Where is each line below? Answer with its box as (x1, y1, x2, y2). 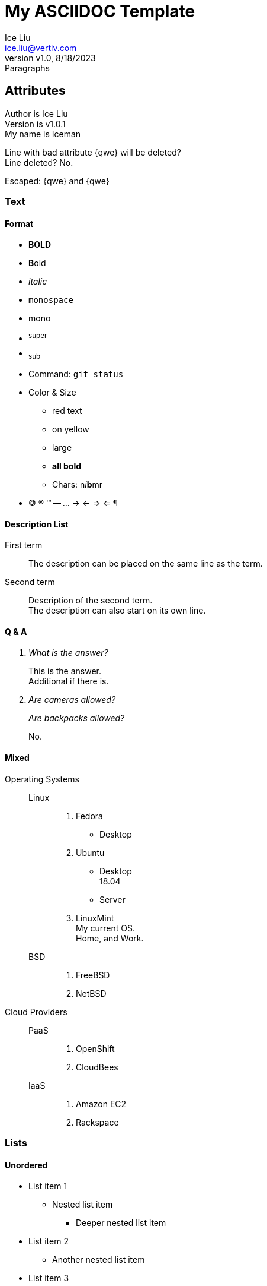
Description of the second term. (28, 595, 153, 606)
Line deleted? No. (5, 157, 73, 168)
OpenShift (76, 1043, 115, 1054)
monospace (28, 295, 73, 305)
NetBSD (76, 988, 107, 999)
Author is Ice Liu (5, 108, 68, 119)
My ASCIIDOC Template (5, 1, 195, 21)
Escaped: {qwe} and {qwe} (5, 175, 110, 186)
